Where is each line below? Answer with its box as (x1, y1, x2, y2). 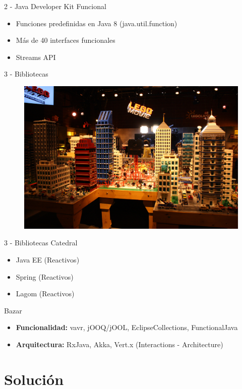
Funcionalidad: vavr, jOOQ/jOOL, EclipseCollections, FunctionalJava (16, 322, 238, 333)
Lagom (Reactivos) (16, 288, 75, 299)
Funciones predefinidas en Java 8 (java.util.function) (16, 18, 177, 28)
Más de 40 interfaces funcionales (16, 35, 115, 45)
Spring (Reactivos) (16, 271, 74, 282)
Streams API (16, 51, 56, 62)
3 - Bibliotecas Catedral (4, 237, 78, 248)
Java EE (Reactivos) (16, 254, 80, 265)
